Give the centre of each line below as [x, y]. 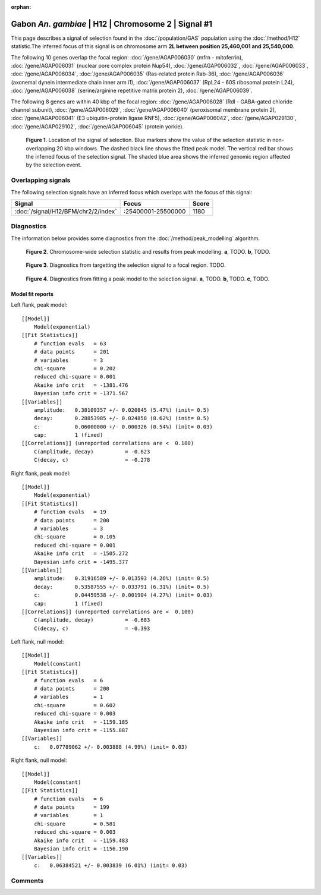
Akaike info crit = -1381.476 [81, 385]
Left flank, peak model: [39, 305]
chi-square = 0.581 [75, 824]
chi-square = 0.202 [75, 368]
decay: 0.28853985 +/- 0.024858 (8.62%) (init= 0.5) [122, 418]
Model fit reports [32, 294]
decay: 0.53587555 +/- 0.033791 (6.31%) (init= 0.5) [122, 587]
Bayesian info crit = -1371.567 [81, 393]
